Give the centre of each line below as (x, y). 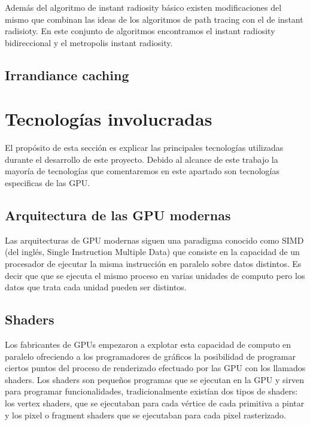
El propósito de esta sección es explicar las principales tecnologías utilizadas (144, 148)
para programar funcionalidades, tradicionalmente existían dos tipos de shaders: (151, 391)
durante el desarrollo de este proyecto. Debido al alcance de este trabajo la (142, 159)
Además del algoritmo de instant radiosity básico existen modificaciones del (143, 7)
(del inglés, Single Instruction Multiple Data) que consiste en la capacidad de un (152, 252)
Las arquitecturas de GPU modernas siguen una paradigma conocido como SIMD (154, 240)
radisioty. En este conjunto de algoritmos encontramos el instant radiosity (140, 31)
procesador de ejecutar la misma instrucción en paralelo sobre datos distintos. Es (153, 264)
